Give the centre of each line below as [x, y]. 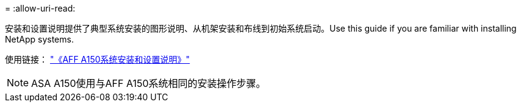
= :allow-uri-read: [40, 8]
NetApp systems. [39, 39]
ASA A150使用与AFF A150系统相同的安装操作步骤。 [149, 83]
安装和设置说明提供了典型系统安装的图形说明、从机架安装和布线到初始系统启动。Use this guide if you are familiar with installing [261, 28]
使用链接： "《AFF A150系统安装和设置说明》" [98, 59]
